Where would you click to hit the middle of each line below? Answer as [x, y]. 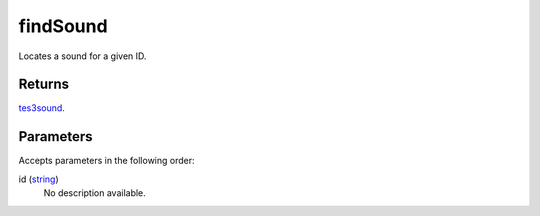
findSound [63, 26]
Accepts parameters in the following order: [106, 161]
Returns [44, 84]
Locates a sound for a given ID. [82, 56]
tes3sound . [41, 108]
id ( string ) [38, 179]
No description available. [95, 193]
